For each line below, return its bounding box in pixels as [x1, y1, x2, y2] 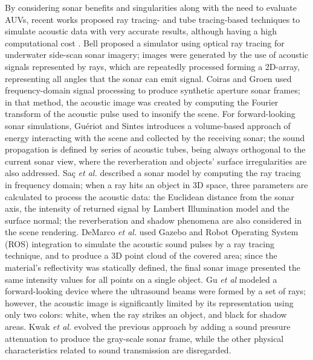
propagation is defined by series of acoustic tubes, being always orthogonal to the [5, 143, 306, 156]
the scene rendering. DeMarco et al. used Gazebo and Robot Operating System [5, 226, 298, 238]
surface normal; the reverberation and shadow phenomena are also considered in [5, 213, 302, 226]
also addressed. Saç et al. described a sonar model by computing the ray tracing [5, 166, 301, 179]
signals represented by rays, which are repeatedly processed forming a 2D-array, [5, 60, 300, 72]
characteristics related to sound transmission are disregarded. [5, 344, 231, 356]
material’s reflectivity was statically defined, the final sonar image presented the [5, 261, 300, 274]
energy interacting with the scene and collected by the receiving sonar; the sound [5, 131, 305, 144]
